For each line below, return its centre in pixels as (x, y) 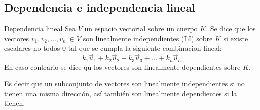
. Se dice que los (231, 29)
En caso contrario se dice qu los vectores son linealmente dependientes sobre (122, 66)
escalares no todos (32, 48)
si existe (236, 38)
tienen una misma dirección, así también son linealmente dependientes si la (121, 93)
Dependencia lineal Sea (40, 29)
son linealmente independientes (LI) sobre (148, 38)
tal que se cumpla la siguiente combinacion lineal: (145, 48)
